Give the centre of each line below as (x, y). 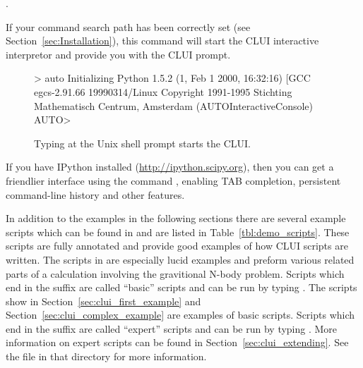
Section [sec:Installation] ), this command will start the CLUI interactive (162, 41)
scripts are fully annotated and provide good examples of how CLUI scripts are (177, 246)
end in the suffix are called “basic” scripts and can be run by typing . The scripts (181, 287)
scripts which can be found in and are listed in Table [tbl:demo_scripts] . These (178, 232)
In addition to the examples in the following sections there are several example (176, 218)
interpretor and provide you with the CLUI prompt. (118, 54)
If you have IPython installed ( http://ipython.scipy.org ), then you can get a (170, 167)
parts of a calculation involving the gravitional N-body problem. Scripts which (175, 273)
